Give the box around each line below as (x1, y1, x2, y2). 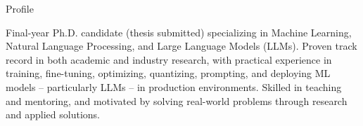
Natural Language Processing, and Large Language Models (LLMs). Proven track (6, 38, 357, 53)
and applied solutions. (6, 107, 100, 122)
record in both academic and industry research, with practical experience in (6, 52, 332, 66)
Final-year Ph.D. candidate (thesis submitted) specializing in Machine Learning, (6, 24, 352, 39)
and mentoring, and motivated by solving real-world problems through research (6, 93, 348, 108)
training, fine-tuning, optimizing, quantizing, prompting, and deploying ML (6, 66, 331, 80)
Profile (6, 1, 34, 15)
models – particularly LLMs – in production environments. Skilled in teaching (6, 79, 342, 94)
